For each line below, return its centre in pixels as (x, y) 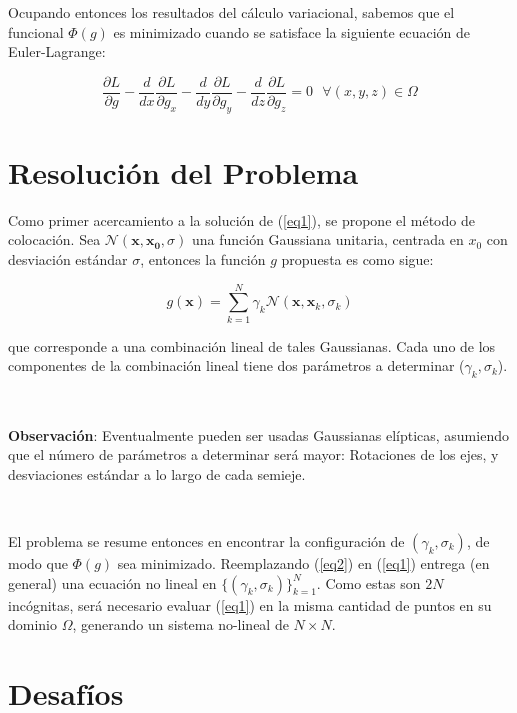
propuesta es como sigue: (357, 258)
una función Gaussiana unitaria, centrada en (327, 239)
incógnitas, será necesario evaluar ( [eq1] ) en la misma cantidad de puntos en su (250, 604)
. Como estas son (368, 582)
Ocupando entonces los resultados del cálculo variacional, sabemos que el (231, 12)
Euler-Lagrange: (57, 51)
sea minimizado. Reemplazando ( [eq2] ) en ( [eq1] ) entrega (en (303, 563)
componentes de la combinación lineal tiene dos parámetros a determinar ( (236, 365)
